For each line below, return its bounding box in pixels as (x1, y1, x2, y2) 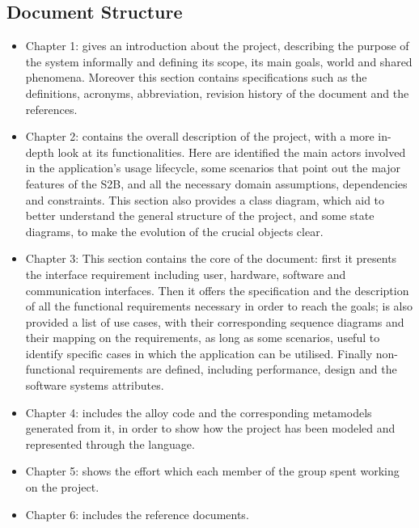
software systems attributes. (25, 377, 164, 394)
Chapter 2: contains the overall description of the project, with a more (25, 128, 375, 145)
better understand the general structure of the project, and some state (25, 207, 375, 224)
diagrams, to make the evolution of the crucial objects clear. (25, 222, 324, 239)
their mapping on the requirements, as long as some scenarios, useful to (25, 329, 380, 346)
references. (25, 100, 78, 117)
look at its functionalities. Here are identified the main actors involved (57, 143, 406, 160)
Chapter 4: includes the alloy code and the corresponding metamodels (25, 403, 372, 420)
